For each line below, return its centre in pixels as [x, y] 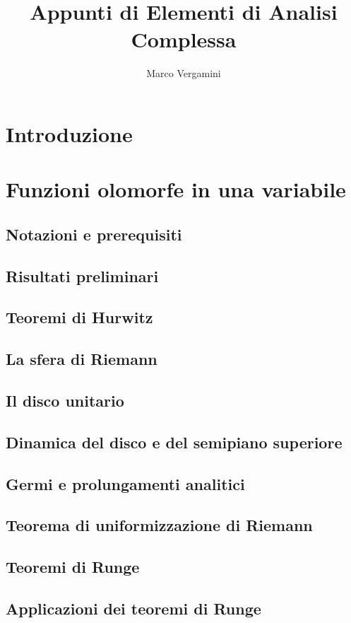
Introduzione [69, 133]
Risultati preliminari [82, 275]
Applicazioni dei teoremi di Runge [133, 608]
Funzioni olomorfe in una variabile [176, 189]
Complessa [184, 39]
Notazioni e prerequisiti [94, 234]
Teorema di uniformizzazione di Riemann [159, 525]
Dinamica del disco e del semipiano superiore [174, 442]
